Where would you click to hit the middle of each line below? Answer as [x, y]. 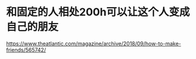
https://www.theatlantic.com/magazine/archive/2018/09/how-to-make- [94, 43]
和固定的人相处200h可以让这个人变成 [98, 12]
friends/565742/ [26, 50]
